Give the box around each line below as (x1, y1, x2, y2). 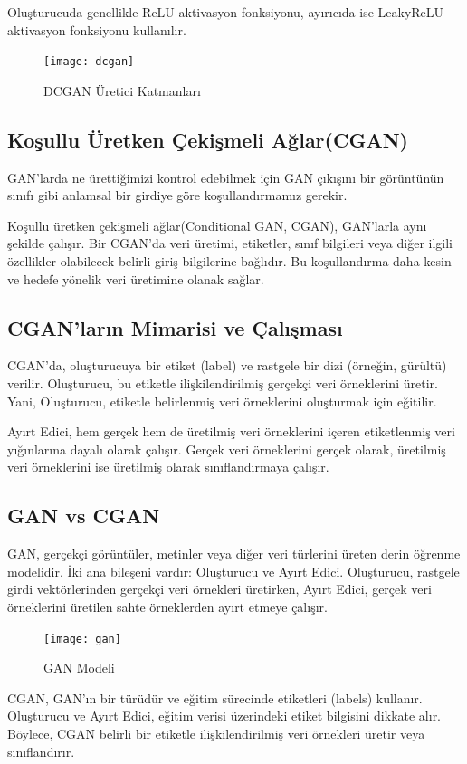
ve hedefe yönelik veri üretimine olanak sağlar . (7, 269, 264, 288)
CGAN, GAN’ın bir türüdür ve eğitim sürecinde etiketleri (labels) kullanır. (7, 688, 423, 707)
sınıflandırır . (7, 741, 75, 760)
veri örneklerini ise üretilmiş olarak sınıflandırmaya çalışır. (7, 457, 329, 476)
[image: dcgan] (43, 55, 135, 69)
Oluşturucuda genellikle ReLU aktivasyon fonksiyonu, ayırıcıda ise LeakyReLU (7, 3, 444, 21)
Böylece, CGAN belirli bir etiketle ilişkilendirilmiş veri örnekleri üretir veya (7, 723, 425, 742)
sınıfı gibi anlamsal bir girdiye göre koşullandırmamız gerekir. (7, 186, 348, 205)
